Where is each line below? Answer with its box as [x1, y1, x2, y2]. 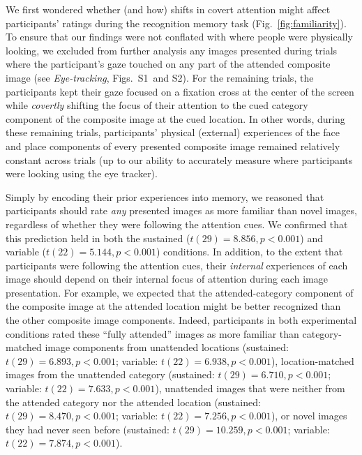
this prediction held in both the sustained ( [6, 230, 190, 245]
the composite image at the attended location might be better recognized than [6, 299, 341, 313]
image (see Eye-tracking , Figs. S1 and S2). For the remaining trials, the [6, 70, 314, 84]
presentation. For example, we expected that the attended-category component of [6, 285, 354, 299]
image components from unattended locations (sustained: [45, 340, 289, 355]
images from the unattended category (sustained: [6, 367, 215, 382]
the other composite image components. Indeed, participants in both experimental [6, 313, 357, 327]
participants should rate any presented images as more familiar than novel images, [6, 203, 357, 218]
